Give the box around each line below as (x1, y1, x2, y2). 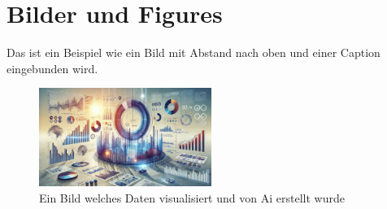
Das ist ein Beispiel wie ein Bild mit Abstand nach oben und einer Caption (7, 44, 380, 61)
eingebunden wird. (7, 59, 98, 76)
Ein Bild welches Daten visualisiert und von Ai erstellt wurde (39, 189, 345, 207)
